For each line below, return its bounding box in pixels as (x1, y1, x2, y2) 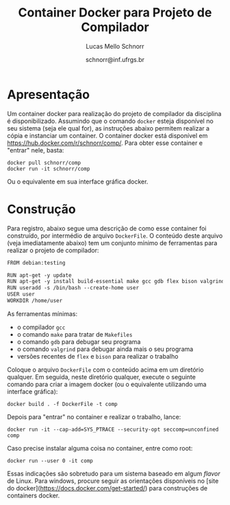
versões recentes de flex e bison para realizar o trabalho (16, 352, 179, 360)
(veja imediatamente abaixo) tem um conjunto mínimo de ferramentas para (7, 238, 218, 247)
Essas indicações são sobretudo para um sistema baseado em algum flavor (7, 469, 220, 478)
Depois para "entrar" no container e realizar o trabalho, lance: (7, 412, 181, 420)
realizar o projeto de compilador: (7, 246, 99, 254)
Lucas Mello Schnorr (85, 42, 145, 50)
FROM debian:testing (7, 259, 66, 266)
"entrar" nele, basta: (7, 146, 64, 154)
